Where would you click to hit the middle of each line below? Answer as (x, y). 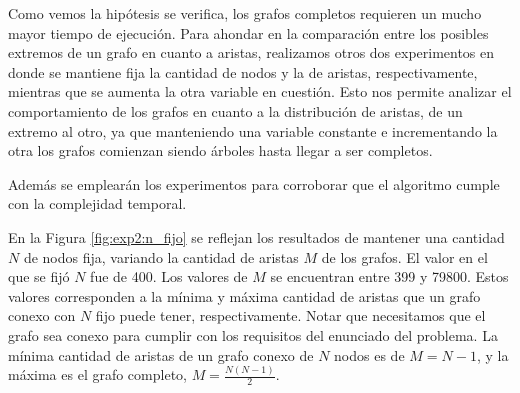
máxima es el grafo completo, (97, 374)
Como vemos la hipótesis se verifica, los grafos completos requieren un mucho (245, 13)
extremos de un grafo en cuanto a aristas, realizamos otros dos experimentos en (251, 52)
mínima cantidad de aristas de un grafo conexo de (161, 354)
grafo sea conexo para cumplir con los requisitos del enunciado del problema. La (253, 334)
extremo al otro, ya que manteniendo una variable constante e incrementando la (253, 130)
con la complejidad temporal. (97, 203)
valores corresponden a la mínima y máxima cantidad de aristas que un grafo (244, 295)
